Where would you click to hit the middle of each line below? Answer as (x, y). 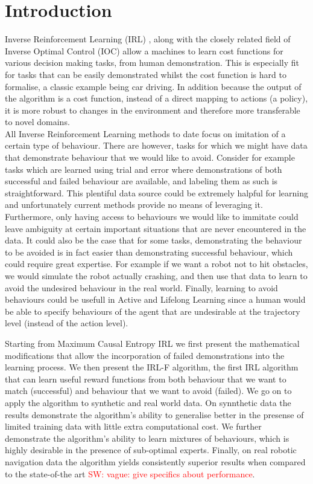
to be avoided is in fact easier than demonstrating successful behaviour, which (149, 252)
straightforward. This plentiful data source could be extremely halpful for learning (157, 192)
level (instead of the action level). (67, 323)
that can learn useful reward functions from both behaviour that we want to (146, 379)
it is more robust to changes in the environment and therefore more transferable (153, 110)
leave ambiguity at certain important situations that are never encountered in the (156, 228)
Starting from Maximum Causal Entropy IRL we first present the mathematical (152, 343)
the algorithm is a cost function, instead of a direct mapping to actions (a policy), (156, 98)
